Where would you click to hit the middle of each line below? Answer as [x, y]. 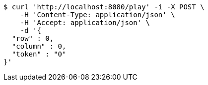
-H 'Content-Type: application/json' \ [98, 15]
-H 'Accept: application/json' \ [85, 23]
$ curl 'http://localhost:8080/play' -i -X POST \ [104, 7]
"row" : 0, [33, 38]
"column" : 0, [39, 46]
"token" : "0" [39, 54]
